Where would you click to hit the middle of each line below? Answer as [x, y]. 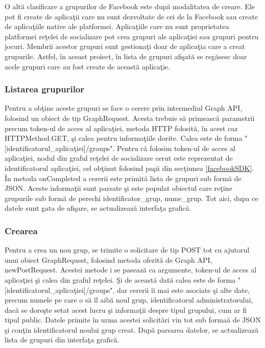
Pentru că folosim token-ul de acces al [176, 148]
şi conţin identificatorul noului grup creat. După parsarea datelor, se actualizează [131, 329]
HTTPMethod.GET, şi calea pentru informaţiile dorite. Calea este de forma [124, 138]
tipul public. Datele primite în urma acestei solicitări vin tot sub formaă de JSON [133, 320]
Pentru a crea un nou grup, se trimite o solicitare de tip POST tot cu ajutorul [127, 250]
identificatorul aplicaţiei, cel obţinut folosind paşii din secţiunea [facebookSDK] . [129, 168]
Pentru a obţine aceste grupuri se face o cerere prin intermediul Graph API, [124, 108]
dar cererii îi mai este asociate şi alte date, [183, 290]
